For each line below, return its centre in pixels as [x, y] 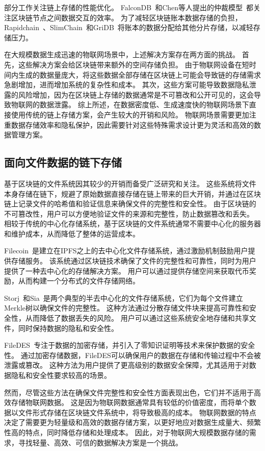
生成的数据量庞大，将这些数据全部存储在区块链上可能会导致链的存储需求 [139, 74]
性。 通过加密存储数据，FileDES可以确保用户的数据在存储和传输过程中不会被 [132, 355]
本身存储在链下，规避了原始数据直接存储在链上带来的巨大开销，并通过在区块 [132, 193]
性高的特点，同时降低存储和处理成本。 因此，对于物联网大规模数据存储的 [127, 432]
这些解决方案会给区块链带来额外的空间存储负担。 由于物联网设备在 [130, 64]
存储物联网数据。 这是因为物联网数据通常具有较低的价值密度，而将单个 [130, 402]
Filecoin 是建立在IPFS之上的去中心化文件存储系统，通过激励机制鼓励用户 [126, 251]
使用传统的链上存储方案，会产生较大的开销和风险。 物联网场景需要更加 [130, 114]
